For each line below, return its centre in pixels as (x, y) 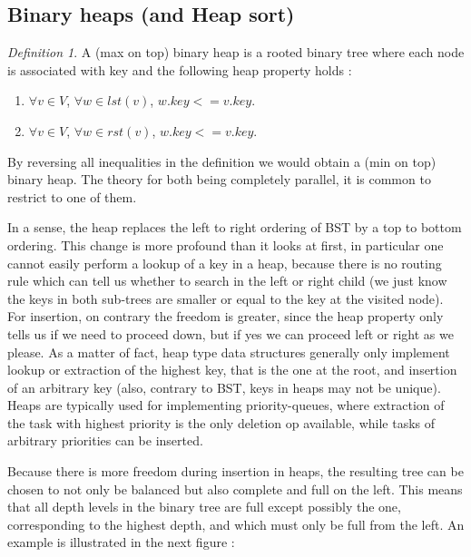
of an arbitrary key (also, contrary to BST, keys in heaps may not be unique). (224, 387)
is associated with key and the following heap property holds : (180, 69)
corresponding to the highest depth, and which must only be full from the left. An (236, 524)
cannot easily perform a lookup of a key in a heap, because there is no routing (225, 263)
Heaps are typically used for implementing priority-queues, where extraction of (226, 405)
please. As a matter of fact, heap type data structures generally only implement (229, 352)
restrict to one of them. (72, 196)
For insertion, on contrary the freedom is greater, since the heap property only (226, 316)
